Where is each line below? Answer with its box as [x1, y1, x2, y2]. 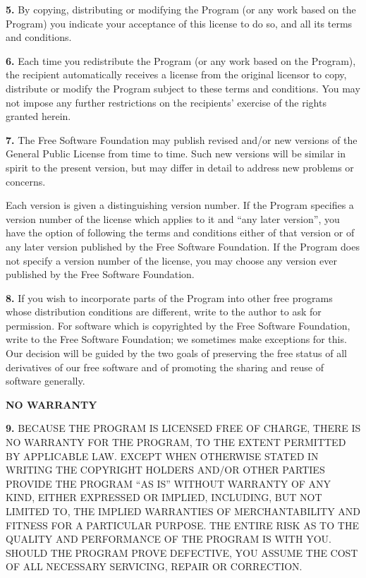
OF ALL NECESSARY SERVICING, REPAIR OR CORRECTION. [6, 559, 303, 574]
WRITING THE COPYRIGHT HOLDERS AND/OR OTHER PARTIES [6, 462, 325, 477]
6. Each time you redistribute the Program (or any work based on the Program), [6, 53, 356, 68]
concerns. [6, 174, 46, 188]
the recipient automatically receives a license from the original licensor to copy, [6, 67, 347, 82]
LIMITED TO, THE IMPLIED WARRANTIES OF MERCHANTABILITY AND [6, 504, 361, 518]
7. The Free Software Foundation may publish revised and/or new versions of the [6, 132, 358, 147]
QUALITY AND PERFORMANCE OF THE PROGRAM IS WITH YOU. [6, 531, 331, 546]
